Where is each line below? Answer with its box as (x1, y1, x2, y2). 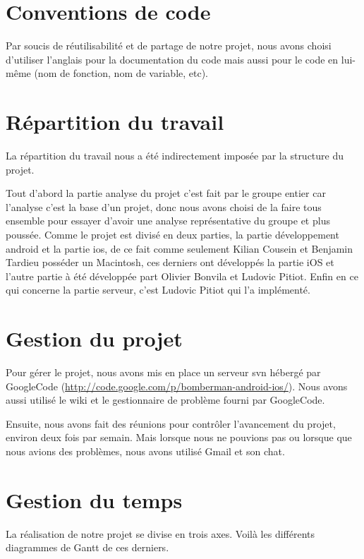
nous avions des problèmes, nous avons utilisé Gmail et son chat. (6, 444, 285, 459)
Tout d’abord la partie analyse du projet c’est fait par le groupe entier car (6, 186, 326, 200)
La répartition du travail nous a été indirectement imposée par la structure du (6, 148, 344, 163)
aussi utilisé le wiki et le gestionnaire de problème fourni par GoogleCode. (6, 392, 325, 407)
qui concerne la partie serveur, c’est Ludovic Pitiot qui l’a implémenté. (6, 282, 310, 297)
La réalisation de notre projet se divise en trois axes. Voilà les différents (6, 526, 315, 541)
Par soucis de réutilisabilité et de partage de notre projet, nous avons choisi (6, 38, 332, 53)
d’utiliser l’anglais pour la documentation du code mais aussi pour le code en (6, 52, 339, 66)
